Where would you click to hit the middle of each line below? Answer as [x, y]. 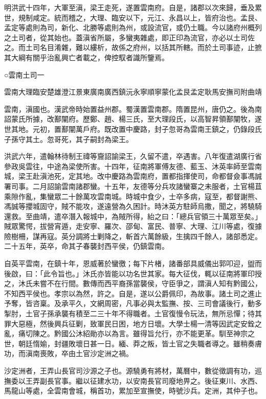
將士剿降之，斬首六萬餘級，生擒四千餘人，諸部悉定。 [172, 236]
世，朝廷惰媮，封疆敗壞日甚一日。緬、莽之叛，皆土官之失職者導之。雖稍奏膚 [133, 343]
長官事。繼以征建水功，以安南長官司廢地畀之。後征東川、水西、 [154, 380]
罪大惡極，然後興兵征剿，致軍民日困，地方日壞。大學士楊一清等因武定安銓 [129, 323]
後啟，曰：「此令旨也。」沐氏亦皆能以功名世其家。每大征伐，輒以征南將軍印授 [133, 273]
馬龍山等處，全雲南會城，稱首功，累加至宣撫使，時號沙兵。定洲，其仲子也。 [133, 391]
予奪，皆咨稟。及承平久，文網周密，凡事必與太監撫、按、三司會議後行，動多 [133, 303]
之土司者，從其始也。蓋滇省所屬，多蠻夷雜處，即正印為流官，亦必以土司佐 [129, 37]
